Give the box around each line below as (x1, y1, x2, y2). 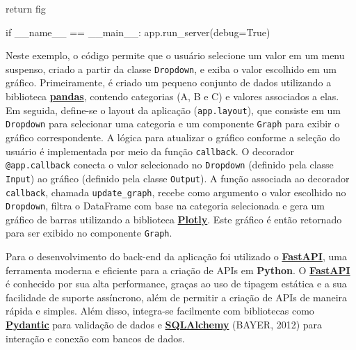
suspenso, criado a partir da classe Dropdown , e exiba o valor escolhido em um (6, 61, 337, 76)
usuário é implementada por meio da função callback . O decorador (6, 143, 294, 158)
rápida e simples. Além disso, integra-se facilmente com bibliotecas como (6, 303, 314, 318)
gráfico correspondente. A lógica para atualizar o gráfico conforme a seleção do (6, 129, 341, 144)
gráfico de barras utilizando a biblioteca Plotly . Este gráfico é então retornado (6, 212, 342, 226)
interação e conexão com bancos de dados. (6, 331, 185, 345)
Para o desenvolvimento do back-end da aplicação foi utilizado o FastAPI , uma (6, 249, 347, 264)
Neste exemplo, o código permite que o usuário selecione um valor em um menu (6, 48, 345, 63)
